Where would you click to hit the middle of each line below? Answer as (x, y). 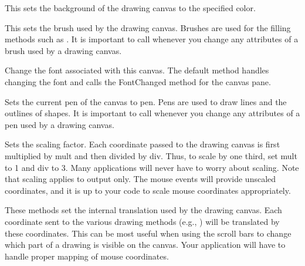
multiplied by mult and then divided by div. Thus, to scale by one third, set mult (151, 155)
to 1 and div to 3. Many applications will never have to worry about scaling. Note (152, 167)
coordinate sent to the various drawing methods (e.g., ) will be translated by (142, 221)
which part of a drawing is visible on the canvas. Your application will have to (145, 245)
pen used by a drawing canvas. (60, 124)
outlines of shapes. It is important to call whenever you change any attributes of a (152, 113)
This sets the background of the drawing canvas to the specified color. (130, 8)
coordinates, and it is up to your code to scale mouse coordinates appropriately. (148, 190)
